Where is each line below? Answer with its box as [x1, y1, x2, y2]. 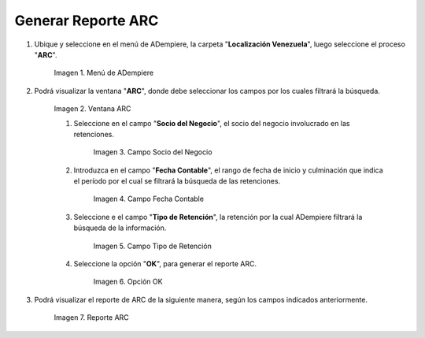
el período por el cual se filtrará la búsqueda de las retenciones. [73, 176, 281, 186]
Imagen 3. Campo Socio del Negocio [93, 147, 213, 157]
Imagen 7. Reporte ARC [54, 313, 129, 322]
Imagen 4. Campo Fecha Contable [93, 194, 205, 204]
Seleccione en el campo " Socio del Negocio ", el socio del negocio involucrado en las [73, 118, 350, 128]
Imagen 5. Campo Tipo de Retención [93, 241, 212, 251]
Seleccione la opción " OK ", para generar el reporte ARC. [73, 259, 257, 269]
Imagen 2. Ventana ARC [54, 104, 131, 113]
